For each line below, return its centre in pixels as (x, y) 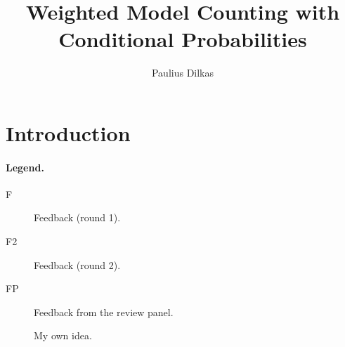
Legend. (25, 167)
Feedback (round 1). (77, 217)
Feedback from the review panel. (104, 312)
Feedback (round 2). (77, 264)
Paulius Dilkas (183, 73)
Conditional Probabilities (183, 39)
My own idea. (63, 335)
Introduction (68, 132)
